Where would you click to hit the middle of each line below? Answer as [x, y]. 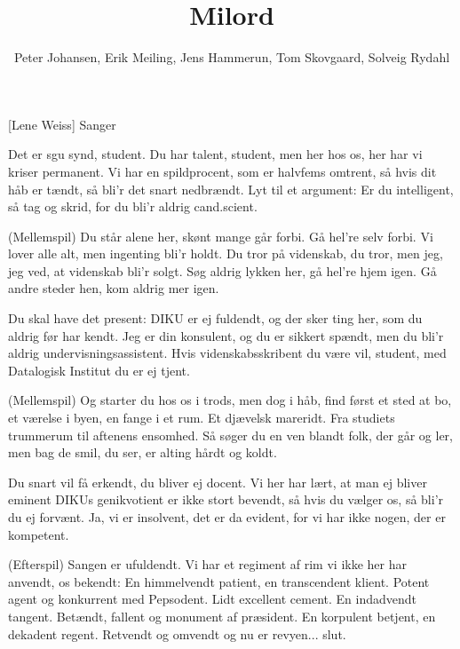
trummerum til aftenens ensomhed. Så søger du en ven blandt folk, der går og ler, [230, 435]
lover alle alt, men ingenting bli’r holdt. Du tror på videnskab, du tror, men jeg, [226, 253]
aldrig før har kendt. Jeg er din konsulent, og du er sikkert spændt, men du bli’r [226, 335]
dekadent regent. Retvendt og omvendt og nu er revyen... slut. [177, 633]
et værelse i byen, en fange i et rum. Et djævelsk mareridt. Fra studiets [202, 418]
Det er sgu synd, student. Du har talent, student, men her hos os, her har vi [215, 154]
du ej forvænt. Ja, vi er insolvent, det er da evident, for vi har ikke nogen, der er [227, 517]
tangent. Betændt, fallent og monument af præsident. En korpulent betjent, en [222, 616]
